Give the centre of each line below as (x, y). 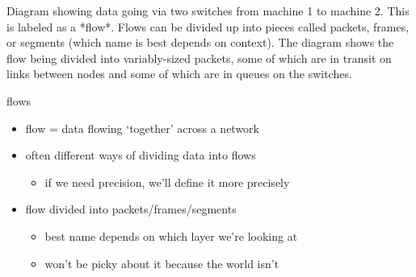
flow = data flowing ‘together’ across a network (142, 128)
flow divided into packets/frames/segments (131, 209)
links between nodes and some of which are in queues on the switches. (179, 74)
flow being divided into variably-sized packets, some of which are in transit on (199, 58)
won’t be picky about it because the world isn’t (162, 263)
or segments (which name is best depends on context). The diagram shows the (200, 42)
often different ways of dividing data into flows (141, 155)
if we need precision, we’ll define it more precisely (167, 182)
